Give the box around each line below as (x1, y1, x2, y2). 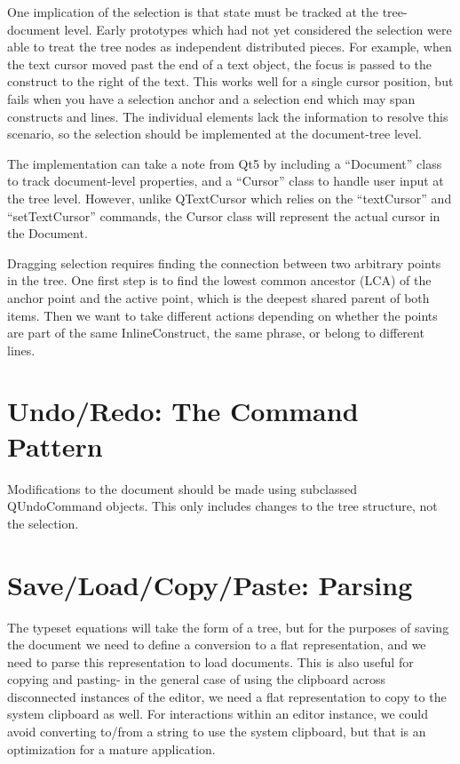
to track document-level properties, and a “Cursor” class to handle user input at (7, 171, 444, 190)
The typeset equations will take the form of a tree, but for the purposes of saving (7, 617, 449, 636)
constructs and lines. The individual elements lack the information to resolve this (7, 107, 448, 125)
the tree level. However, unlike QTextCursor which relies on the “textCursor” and (7, 188, 452, 207)
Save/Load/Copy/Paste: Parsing (7, 566, 413, 602)
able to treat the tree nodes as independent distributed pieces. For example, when (7, 37, 452, 56)
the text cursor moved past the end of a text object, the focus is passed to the (7, 54, 432, 73)
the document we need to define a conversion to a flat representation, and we (7, 635, 426, 654)
